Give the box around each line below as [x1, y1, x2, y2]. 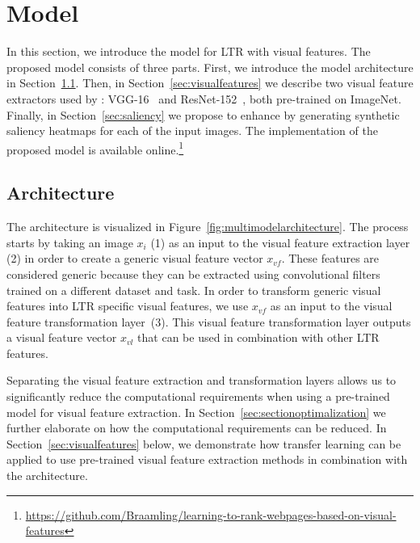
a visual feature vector [6, 329, 117, 346]
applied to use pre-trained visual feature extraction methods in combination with [6, 451, 408, 468]
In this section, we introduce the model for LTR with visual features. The [6, 43, 371, 60]
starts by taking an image [6, 234, 133, 250]
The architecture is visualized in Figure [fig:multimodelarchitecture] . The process [6, 218, 409, 235]
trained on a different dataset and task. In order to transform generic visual [6, 281, 381, 298]
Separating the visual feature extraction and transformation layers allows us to [6, 372, 397, 389]
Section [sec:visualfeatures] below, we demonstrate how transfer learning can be [6, 435, 401, 452]
